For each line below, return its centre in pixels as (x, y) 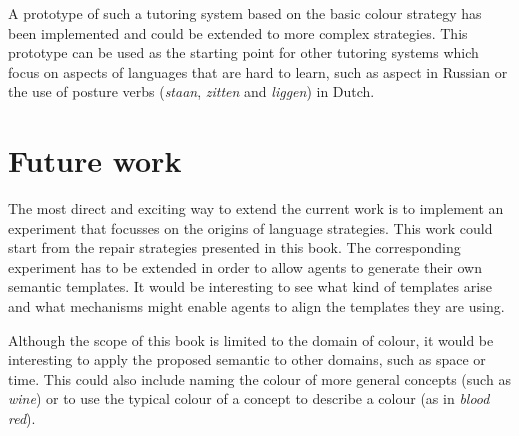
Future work (95, 160)
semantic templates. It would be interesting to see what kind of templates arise (250, 286)
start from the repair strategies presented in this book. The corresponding (234, 247)
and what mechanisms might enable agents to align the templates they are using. (256, 306)
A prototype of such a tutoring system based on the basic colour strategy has (245, 13)
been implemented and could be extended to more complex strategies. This (238, 32)
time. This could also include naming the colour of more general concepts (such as (259, 378)
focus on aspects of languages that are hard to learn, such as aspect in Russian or (258, 71)
